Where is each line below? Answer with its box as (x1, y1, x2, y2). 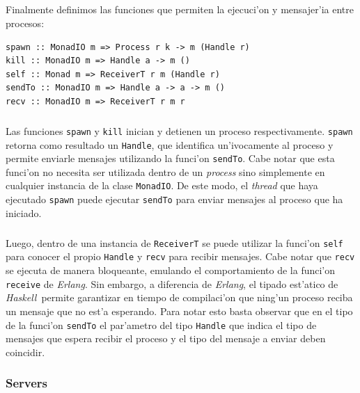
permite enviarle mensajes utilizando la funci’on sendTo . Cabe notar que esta (6, 151, 335, 166)
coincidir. (6, 344, 45, 359)
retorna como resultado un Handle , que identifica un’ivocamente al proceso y (6, 137, 334, 152)
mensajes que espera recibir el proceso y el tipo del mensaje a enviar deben (6, 331, 326, 346)
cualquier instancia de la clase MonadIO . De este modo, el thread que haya (6, 178, 318, 193)
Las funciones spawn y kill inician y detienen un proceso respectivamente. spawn (6, 123, 353, 138)
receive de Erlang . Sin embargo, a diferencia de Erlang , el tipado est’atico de (6, 276, 338, 291)
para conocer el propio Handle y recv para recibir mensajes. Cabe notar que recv (6, 249, 355, 264)
